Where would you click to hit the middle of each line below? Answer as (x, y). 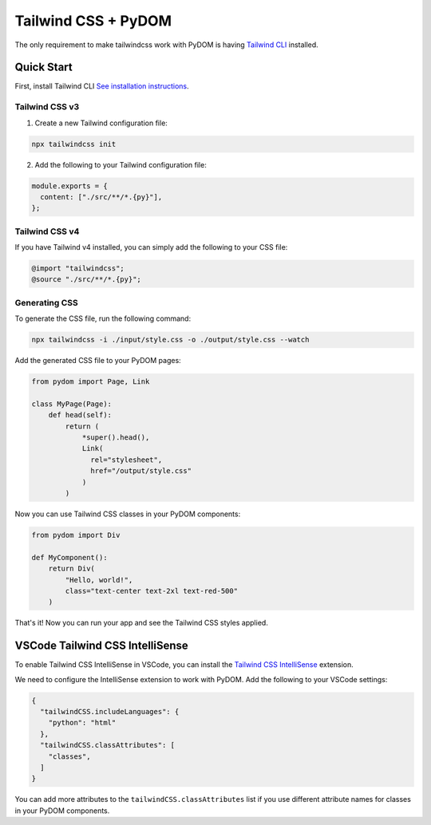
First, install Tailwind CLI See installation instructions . (102, 86)
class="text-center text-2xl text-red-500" (152, 591)
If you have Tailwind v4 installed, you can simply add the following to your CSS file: (151, 247)
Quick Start (43, 67)
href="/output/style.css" (141, 471)
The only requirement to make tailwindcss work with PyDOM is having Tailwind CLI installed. (166, 45)
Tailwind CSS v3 (47, 107)
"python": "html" (82, 723)
